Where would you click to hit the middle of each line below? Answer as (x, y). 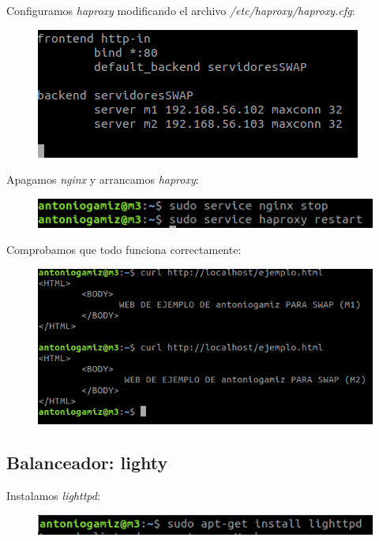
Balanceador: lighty (87, 463)
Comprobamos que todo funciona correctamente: (124, 250)
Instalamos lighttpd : (53, 495)
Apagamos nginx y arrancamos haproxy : (103, 179)
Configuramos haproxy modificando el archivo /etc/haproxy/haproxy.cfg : (181, 10)
